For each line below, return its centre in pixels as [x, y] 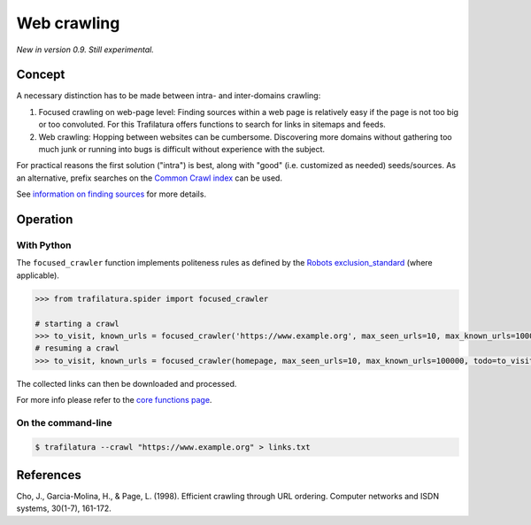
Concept [41, 75]
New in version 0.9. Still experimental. [85, 50]
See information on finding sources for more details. [112, 194]
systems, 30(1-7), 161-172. [64, 508]
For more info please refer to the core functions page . [114, 400]
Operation [45, 220]
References [49, 475]
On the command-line [64, 422]
